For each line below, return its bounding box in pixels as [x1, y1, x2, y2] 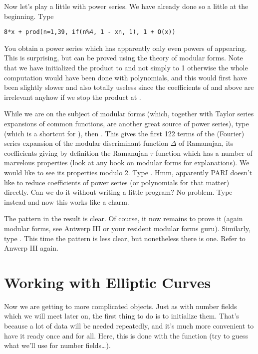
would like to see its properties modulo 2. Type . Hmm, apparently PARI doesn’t [4, 167, 253, 177]
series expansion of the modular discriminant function [4, 138, 169, 148]
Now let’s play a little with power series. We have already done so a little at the [4, 1, 249, 11]
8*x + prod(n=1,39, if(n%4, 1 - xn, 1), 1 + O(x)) [4, 28, 176, 36]
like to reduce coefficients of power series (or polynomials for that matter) [4, 177, 230, 187]
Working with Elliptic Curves [4, 272, 211, 292]
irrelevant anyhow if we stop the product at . [4, 91, 141, 102]
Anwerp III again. [4, 243, 58, 253]
